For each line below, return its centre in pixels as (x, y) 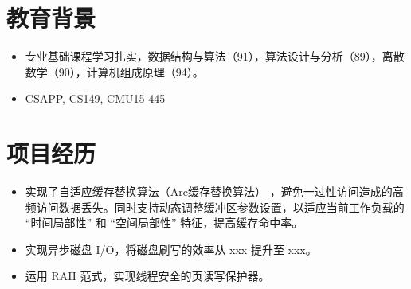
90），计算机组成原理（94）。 (131, 71)
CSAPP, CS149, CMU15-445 (95, 98)
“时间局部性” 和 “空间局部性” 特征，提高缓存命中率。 (164, 223)
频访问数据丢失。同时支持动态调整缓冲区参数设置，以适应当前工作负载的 (215, 207)
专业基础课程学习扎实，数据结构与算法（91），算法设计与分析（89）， (204, 56)
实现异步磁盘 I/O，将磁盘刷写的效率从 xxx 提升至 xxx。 (171, 249)
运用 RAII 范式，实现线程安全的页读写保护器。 (147, 276)
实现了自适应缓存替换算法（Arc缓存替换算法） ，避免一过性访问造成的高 (214, 191)
